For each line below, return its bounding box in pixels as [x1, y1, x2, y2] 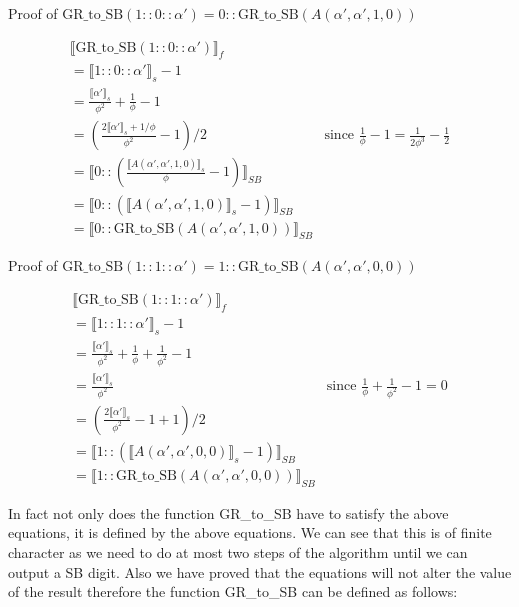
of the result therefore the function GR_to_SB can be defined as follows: [8, 581, 458, 602]
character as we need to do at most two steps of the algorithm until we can [8, 542, 468, 563]
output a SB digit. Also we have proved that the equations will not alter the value [8, 561, 512, 582]
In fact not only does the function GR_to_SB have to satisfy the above [8, 502, 449, 523]
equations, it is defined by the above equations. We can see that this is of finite [8, 522, 492, 543]
